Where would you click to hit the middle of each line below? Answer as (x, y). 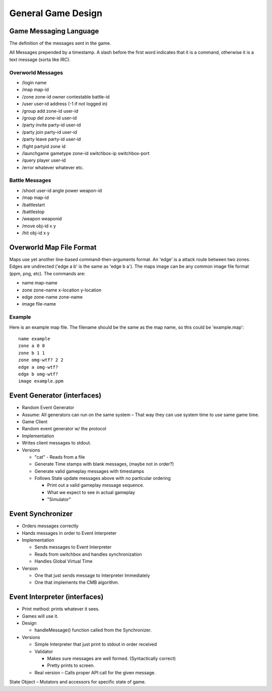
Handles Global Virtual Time (63, 561)
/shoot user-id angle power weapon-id (62, 190)
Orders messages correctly (50, 526)
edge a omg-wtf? (38, 367)
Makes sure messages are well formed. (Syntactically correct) (112, 658)
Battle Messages (30, 180)
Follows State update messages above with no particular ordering (103, 478)
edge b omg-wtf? (38, 374)
